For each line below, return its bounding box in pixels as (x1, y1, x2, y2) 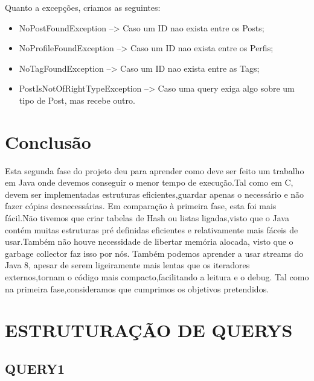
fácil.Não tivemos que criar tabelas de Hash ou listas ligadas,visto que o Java (5, 212, 289, 224)
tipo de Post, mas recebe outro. (19, 93, 135, 106)
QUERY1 (5, 359, 65, 377)
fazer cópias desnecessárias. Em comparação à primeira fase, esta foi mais (5, 200, 277, 212)
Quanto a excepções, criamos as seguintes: (5, 1, 161, 13)
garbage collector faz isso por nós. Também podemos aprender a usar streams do (5, 247, 304, 259)
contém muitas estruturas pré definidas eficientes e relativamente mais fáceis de (5, 223, 298, 236)
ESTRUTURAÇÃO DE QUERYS (5, 318, 293, 342)
